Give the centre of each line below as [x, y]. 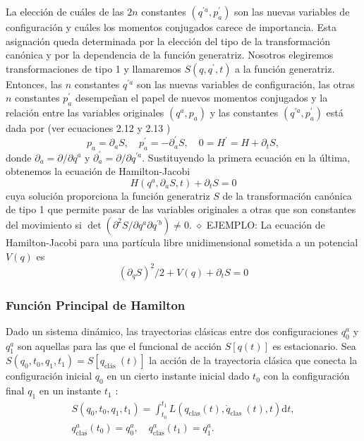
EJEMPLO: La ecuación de [266, 224]
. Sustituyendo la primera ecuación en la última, [246, 157]
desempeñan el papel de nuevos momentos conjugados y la [201, 98]
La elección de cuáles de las [65, 11]
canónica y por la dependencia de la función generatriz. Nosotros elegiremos [170, 55]
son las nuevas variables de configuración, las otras [245, 84]
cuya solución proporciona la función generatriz [108, 195]
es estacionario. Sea [314, 345]
